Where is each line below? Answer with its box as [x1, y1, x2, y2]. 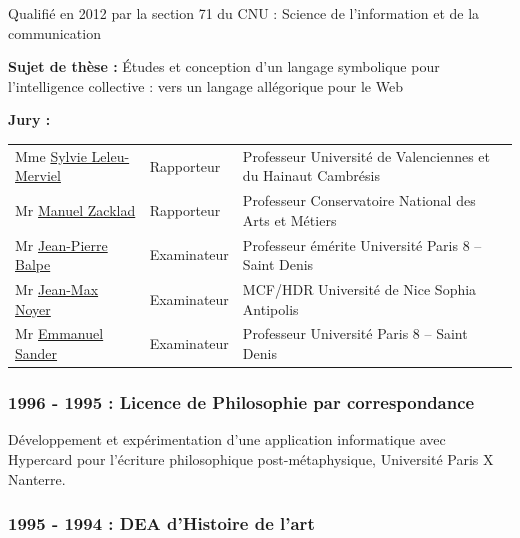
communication [8, 22, 101, 43]
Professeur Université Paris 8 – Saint [242, 323, 468, 344]
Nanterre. [8, 468, 66, 489]
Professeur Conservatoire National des [242, 190, 476, 211]
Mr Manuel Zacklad [15, 199, 136, 220]
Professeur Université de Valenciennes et [242, 145, 490, 166]
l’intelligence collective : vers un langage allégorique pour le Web [8, 75, 403, 96]
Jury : [8, 109, 51, 130]
